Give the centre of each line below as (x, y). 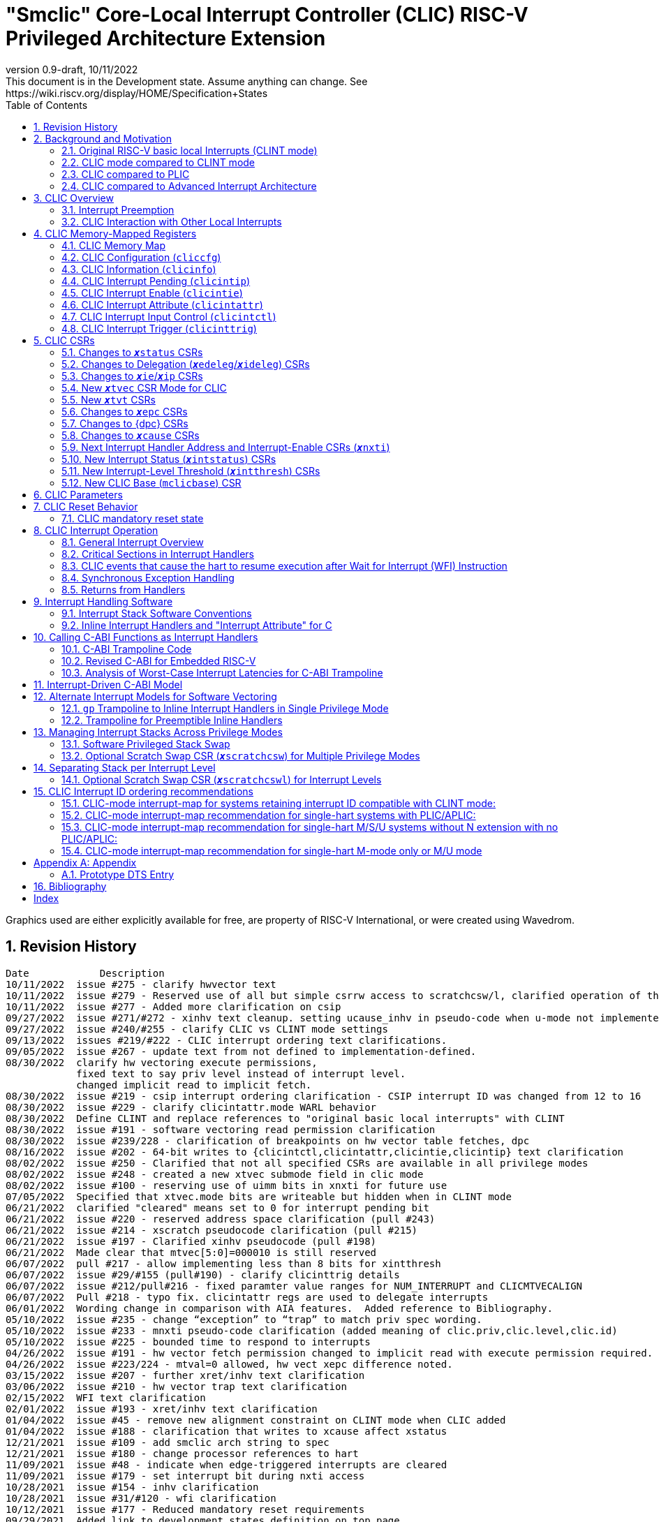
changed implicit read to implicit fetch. (194, 1085)
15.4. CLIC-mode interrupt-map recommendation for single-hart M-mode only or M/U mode (272, 850)
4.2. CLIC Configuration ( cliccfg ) (141, 257)
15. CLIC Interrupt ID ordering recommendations (143, 791)
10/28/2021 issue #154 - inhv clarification (132, 1487)
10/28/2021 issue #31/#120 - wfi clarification (141, 1498)
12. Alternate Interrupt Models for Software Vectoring (155, 696)
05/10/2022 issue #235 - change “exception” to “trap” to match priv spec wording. (244, 1319)
